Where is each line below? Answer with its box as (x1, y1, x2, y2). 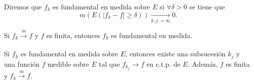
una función (4, 58, 40, 69)
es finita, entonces (46, 30, 100, 40)
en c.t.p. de (146, 58, 180, 69)
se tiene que (189, 1, 225, 11)
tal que (98, 58, 120, 69)
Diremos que (4, 1, 42, 11)
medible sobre (47, 58, 89, 69)
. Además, (187, 58, 218, 69)
